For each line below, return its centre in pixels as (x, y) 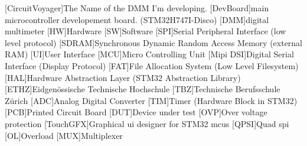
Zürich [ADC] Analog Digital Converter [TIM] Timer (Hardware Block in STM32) (151, 100)
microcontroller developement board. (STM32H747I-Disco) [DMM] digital (137, 19)
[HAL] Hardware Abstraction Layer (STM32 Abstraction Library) (123, 77)
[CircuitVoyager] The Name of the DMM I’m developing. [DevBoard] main (137, 8)
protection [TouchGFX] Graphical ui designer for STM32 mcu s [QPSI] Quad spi (147, 123)
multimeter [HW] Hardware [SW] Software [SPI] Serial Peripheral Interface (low (146, 31)
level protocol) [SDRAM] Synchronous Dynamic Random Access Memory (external (154, 42)
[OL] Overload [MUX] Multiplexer (64, 135)
